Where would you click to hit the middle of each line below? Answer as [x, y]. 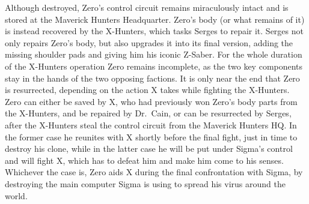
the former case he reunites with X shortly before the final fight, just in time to [151, 136]
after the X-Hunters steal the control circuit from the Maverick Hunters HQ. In [151, 124]
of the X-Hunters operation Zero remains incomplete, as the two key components [154, 66]
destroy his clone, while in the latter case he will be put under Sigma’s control [149, 148]
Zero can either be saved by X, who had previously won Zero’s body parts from [151, 101]
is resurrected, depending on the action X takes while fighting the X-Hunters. [147, 90]
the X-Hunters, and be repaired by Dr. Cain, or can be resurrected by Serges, [148, 113]
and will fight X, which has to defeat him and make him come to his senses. [144, 160]
